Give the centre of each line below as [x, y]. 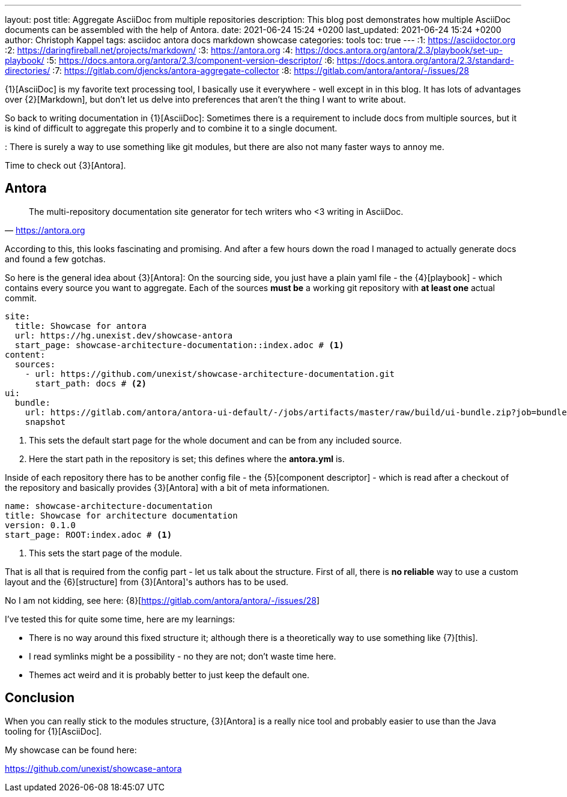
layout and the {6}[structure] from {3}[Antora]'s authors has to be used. [147, 582]
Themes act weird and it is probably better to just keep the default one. [169, 675]
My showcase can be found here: [71, 750]
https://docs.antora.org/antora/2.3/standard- [425, 60]
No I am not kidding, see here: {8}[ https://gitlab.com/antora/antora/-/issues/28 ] [162, 600]
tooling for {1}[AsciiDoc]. [53, 731]
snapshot [45, 422]
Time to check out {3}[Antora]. [65, 165]
